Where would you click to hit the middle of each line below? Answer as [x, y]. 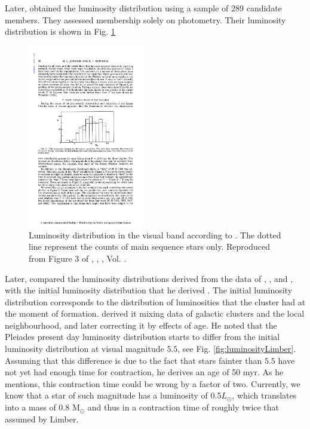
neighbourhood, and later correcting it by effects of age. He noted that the [141, 325]
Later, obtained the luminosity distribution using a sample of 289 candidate [143, 8]
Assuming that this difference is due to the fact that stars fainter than [133, 360]
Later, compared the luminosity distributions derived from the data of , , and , [149, 278]
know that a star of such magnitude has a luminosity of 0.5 [113, 395]
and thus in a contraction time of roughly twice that [183, 407]
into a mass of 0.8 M [42, 407]
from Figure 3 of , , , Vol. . [78, 258]
